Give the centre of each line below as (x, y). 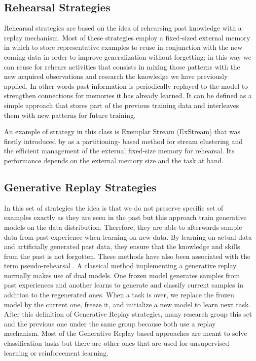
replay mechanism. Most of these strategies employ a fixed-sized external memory (127, 37)
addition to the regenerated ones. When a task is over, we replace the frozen (119, 295)
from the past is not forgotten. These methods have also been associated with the (127, 256)
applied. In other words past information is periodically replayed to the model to (126, 86)
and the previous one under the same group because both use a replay (110, 323)
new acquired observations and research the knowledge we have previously (116, 76)
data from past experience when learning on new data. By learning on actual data (128, 236)
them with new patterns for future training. (70, 115)
